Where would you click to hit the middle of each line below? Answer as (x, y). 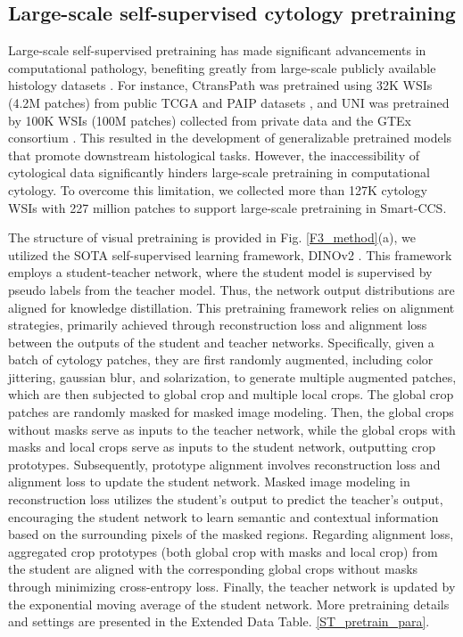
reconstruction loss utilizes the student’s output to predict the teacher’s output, (226, 499)
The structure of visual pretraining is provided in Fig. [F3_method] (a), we (212, 237)
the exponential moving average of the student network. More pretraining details (229, 604)
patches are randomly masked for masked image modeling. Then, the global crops (231, 412)
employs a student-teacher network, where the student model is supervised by (220, 272)
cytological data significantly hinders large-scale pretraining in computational (219, 172)
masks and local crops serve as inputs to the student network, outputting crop (222, 447)
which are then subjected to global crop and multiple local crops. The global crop (231, 394)
